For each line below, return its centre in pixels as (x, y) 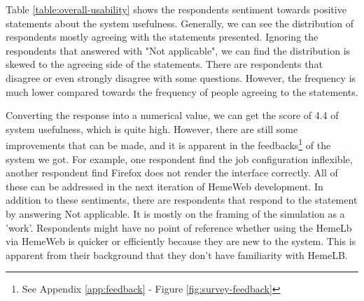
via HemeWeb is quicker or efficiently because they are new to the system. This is (181, 241)
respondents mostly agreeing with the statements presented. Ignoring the (162, 37)
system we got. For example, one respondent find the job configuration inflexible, (179, 159)
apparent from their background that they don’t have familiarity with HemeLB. (177, 254)
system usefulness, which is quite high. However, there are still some (152, 128)
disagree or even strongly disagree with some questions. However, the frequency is (181, 77)
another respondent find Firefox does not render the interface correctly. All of (172, 173)
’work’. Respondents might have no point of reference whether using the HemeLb (179, 227)
